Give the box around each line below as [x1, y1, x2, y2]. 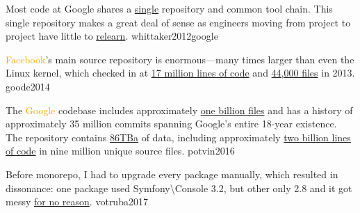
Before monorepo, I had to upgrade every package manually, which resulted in [6, 166, 338, 181]
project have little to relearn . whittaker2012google [6, 29, 218, 43]
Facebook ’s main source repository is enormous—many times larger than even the [6, 52, 354, 66]
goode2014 [6, 79, 50, 93]
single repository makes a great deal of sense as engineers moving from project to [6, 15, 351, 29]
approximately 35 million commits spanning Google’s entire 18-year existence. [6, 116, 337, 131]
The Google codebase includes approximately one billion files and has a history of [6, 102, 353, 117]
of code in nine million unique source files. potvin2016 [6, 143, 235, 158]
